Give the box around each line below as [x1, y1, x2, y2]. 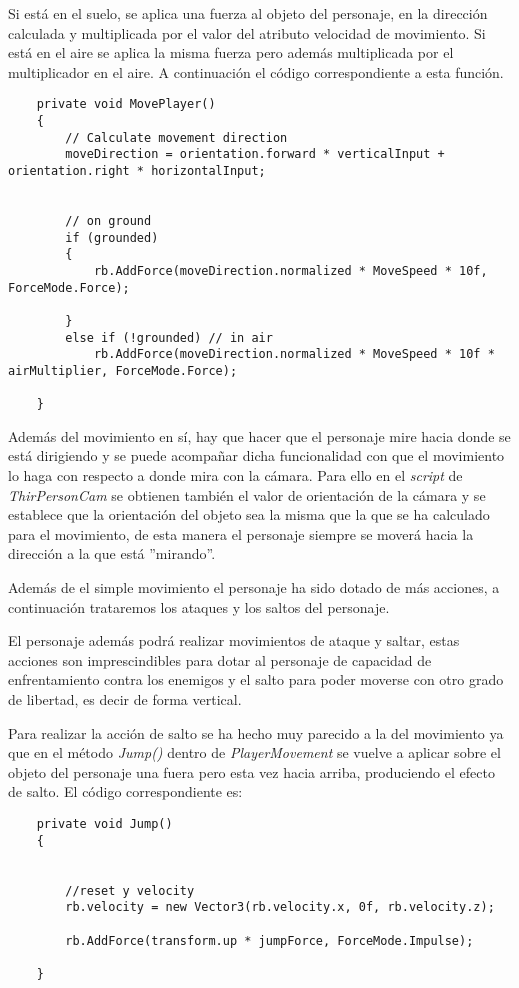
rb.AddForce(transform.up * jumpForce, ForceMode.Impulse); [65, 933, 474, 948]
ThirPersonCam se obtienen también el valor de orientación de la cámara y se [8, 484, 486, 505]
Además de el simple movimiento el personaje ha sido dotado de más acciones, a [8, 577, 500, 597]
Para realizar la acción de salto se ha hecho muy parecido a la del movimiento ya [8, 722, 504, 743]
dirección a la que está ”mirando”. [8, 543, 216, 564]
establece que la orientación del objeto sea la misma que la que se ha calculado [8, 504, 490, 525]
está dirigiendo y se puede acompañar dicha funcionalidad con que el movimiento [8, 445, 505, 466]
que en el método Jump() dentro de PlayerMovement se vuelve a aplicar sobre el [8, 742, 501, 763]
